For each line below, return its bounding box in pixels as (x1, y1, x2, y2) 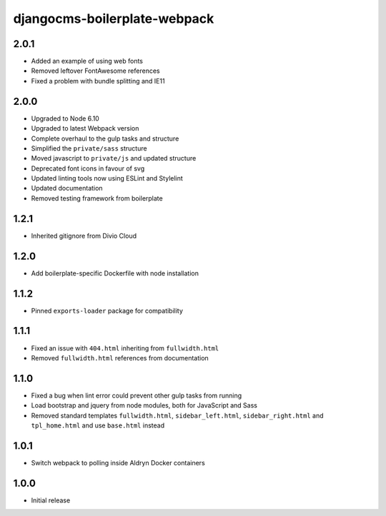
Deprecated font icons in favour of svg (31, 164, 145, 173)
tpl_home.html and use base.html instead (31, 421, 164, 430)
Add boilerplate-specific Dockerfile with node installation (31, 268, 199, 278)
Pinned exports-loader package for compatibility (31, 306, 184, 315)
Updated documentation (31, 184, 103, 193)
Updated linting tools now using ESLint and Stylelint (31, 174, 184, 183)
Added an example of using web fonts (31, 57, 143, 66)
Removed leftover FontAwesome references (31, 66, 160, 75)
